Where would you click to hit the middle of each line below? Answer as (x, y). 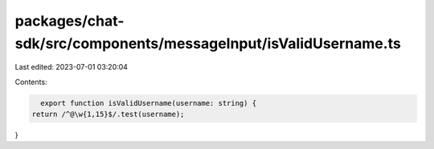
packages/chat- (70, 21)
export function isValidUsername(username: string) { (149, 103)
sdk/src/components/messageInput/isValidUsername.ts (208, 43)
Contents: (31, 82)
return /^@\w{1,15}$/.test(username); (108, 115)
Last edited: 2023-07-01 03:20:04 (72, 67)
